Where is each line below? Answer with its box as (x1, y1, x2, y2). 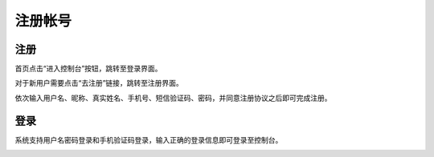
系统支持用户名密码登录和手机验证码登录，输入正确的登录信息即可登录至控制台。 (14, 135, 283, 144)
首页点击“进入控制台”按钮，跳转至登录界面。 (14, 64, 162, 74)
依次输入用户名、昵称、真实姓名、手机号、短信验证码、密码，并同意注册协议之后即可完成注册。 (14, 93, 332, 103)
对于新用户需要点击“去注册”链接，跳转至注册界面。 (14, 78, 184, 88)
